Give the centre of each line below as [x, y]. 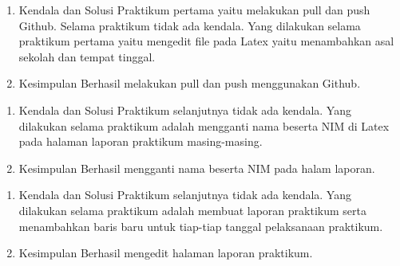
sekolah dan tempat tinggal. [87, 56]
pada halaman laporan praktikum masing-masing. [141, 141]
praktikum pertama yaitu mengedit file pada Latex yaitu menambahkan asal [206, 41]
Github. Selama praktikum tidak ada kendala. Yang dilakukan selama [190, 25]
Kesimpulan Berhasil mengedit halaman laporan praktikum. [166, 253]
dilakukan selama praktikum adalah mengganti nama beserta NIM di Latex [204, 125]
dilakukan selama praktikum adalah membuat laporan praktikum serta [192, 210]
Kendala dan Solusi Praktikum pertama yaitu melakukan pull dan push [194, 10]
